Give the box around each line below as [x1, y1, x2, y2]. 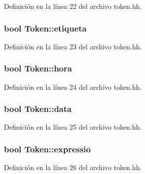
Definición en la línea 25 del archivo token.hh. [4, 122, 142, 132]
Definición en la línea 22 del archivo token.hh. [4, 1, 142, 11]
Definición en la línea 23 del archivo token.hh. [4, 41, 142, 51]
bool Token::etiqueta [4, 22, 87, 34]
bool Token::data [4, 103, 72, 115]
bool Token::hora [4, 62, 72, 74]
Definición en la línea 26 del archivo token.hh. [4, 162, 142, 173]
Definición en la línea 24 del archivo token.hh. [4, 81, 142, 92]
